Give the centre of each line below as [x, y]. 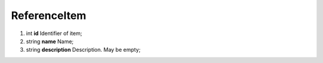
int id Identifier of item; [54, 33]
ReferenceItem [49, 15]
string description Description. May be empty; [83, 50]
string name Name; [50, 41]
